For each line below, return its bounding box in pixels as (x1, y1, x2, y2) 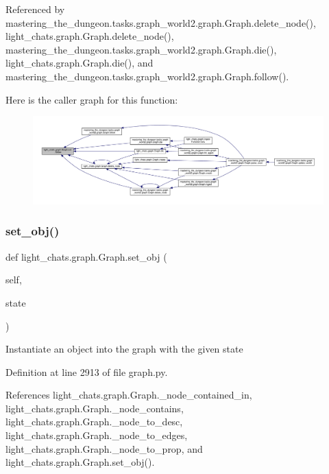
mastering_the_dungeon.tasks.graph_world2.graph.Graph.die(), (5, 42, 277, 56)
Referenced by (5, 2, 65, 16)
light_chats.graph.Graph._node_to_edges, (5, 428, 188, 442)
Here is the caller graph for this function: (5, 92, 178, 106)
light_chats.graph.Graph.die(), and (5, 56, 154, 70)
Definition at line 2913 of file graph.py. (5, 364, 168, 379)
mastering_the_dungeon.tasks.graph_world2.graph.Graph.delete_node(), (5, 15, 316, 29)
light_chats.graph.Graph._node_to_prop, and (5, 441, 203, 455)
